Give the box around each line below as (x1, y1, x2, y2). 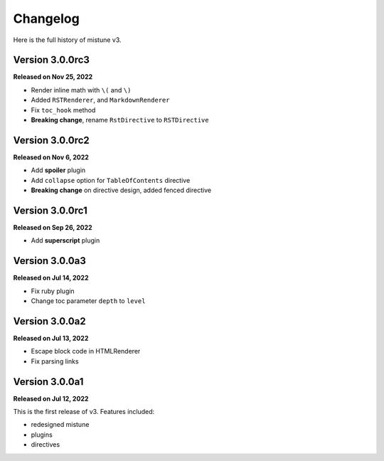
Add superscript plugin (31, 236, 100, 245)
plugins (31, 430, 53, 439)
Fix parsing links (31, 356, 79, 366)
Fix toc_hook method (31, 105, 96, 114)
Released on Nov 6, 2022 (13, 153, 89, 161)
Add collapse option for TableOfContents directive (31, 176, 191, 184)
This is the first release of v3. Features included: (13, 408, 155, 416)
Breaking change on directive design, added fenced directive (31, 186, 212, 195)
